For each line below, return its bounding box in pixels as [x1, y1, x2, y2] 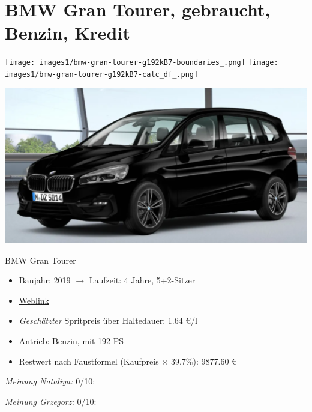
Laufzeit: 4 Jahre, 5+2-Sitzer [89, 274, 196, 286]
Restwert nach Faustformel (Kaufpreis [19, 354, 159, 367]
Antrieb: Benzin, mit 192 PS [19, 334, 124, 347]
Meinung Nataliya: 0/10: [5, 375, 95, 387]
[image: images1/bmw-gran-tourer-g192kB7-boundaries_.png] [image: [5, 58, 278, 67]
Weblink [19, 294, 49, 306]
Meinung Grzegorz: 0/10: [5, 395, 97, 407]
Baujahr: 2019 [19, 274, 71, 286]
